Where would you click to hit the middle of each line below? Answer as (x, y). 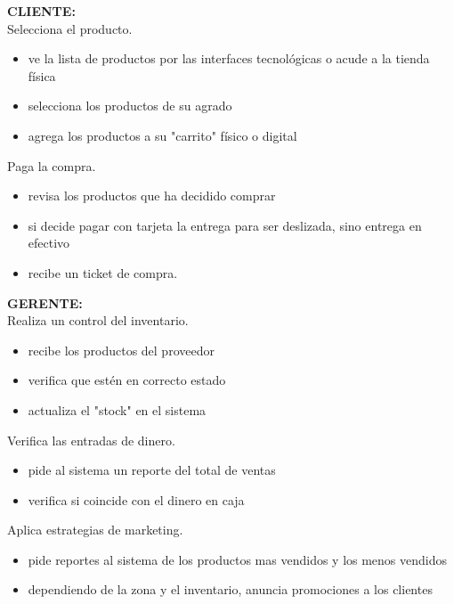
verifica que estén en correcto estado (127, 380)
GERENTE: (45, 302)
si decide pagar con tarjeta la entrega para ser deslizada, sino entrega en (225, 225)
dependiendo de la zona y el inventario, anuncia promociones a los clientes (230, 589)
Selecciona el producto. (70, 28)
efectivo (49, 243)
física (42, 75)
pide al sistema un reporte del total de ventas (152, 470)
